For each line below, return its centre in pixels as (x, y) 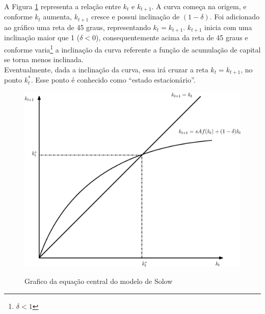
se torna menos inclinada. (44, 59)
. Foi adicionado (235, 17)
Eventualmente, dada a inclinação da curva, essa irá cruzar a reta (106, 69)
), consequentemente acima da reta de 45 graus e (172, 37)
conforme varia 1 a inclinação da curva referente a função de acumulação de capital (132, 48)
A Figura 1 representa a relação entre (63, 6)
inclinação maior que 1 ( (42, 37)
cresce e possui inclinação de (135, 17)
